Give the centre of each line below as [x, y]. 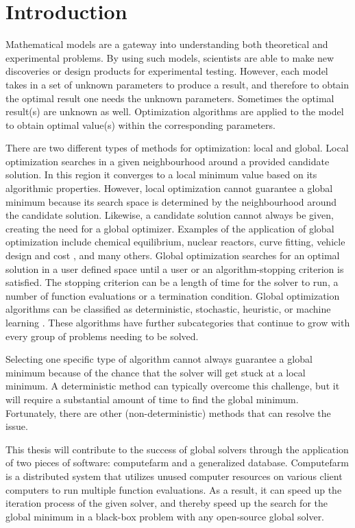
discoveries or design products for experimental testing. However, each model [167, 71]
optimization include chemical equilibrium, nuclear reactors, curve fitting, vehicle [175, 242]
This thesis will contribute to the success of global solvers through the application [177, 449]
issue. [17, 426]
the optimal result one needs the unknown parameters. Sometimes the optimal [170, 98]
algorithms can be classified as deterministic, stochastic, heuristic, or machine [168, 309]
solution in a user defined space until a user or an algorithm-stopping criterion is [175, 268]
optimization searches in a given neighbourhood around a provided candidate [168, 161]
